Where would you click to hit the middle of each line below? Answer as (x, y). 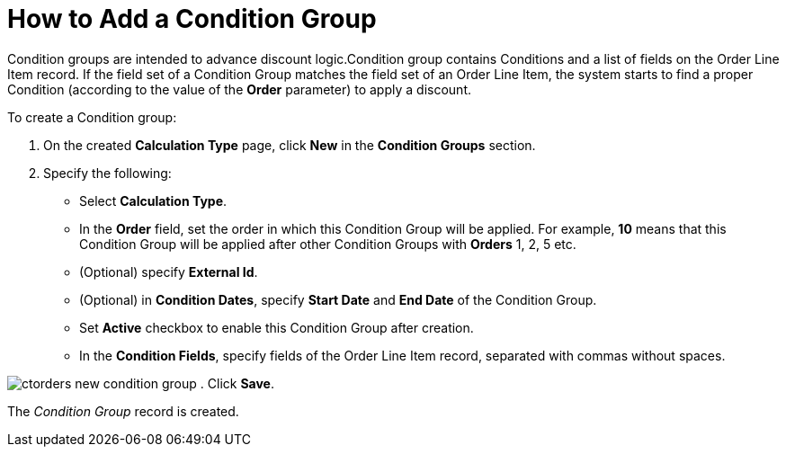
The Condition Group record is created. (123, 411)
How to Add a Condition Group (192, 19)
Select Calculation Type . (153, 200)
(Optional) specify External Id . (169, 272)
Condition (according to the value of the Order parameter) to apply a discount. (239, 89)
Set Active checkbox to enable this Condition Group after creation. (277, 327)
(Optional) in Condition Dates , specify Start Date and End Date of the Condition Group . (338, 299)
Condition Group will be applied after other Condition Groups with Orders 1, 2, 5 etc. (328, 244)
